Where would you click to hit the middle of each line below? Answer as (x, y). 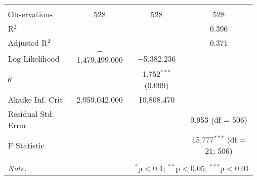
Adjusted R (28, 43)
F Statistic (26, 145)
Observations (30, 14)
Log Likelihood (34, 58)
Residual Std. (31, 114)
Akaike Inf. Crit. (37, 99)
